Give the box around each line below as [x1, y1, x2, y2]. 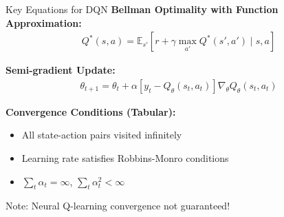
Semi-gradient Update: [6, 63, 116, 77]
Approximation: [6, 15, 82, 30]
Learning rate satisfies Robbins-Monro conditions [21, 151, 229, 165]
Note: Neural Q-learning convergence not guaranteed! [6, 198, 230, 213]
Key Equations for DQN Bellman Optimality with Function [6, 2, 278, 16]
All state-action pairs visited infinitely [21, 127, 182, 142]
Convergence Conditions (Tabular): [6, 104, 176, 118]
